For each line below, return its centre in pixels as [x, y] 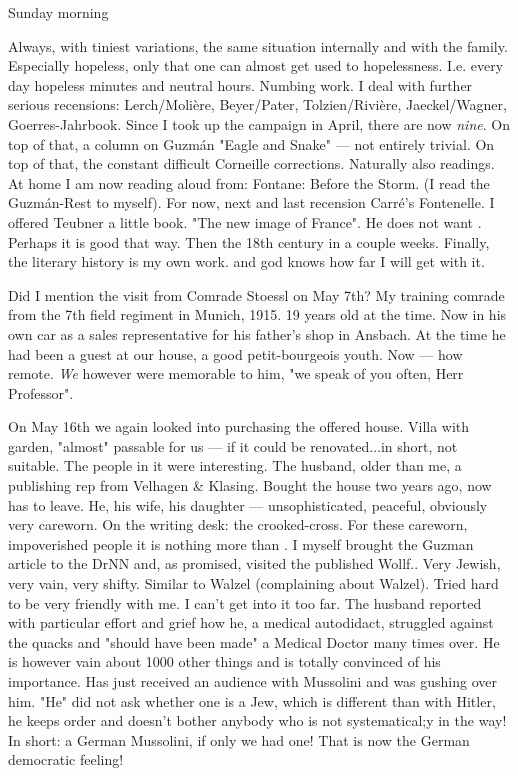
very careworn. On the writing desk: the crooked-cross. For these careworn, [238, 524]
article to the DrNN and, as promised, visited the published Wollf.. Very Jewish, [254, 563]
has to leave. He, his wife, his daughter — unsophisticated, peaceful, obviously [248, 504]
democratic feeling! [66, 759]
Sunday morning [58, 12]
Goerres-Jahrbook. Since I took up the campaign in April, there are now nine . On [259, 123]
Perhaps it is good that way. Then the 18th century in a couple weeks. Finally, [249, 241]
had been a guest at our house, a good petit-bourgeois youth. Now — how [235, 353]
